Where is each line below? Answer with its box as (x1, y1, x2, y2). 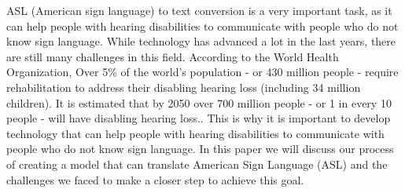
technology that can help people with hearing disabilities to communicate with (6, 125, 385, 141)
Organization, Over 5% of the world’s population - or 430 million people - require (6, 64, 399, 80)
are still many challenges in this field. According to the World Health (6, 48, 339, 64)
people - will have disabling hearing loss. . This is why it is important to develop (6, 110, 391, 126)
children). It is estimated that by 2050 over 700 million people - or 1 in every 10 (6, 94, 392, 111)
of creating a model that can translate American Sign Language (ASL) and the (6, 155, 388, 172)
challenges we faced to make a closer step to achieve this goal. (6, 171, 304, 188)
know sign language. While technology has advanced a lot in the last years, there (6, 33, 396, 49)
